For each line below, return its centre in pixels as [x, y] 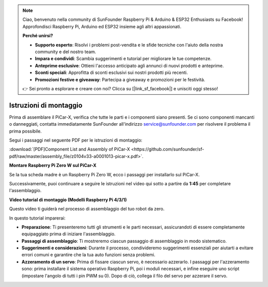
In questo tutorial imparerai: [37, 218]
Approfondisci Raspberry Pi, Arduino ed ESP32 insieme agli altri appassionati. [102, 26]
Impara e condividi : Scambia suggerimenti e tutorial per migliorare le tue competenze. [123, 59]
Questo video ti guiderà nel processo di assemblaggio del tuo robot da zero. [87, 209]
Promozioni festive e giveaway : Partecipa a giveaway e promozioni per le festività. [120, 79]
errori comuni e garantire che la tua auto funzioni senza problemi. [89, 255]
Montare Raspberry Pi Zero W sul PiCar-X [53, 165]
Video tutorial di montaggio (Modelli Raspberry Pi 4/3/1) [68, 200]
